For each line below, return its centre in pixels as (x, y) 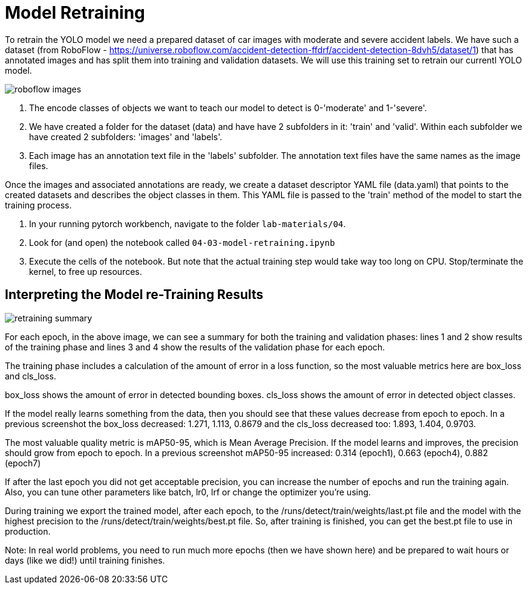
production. (28, 531)
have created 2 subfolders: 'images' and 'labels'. (126, 137)
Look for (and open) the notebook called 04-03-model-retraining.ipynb (182, 242)
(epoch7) (23, 463)
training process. (38, 205)
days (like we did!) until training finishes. (85, 560)
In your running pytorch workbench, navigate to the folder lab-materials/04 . (187, 224)
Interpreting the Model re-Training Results (134, 295)
